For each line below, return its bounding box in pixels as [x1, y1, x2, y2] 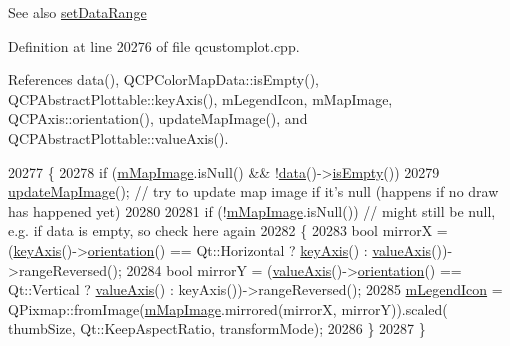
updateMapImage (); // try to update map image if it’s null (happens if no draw [8, 181, 499, 202]
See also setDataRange [8, 2, 147, 22]
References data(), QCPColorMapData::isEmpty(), [8, 69, 319, 90]
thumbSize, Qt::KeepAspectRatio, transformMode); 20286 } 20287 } [8, 318, 426, 339]
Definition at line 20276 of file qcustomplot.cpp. [8, 35, 300, 56]
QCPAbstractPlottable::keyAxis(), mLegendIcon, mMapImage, [8, 88, 393, 109]
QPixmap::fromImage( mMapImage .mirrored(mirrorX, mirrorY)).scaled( [8, 298, 448, 319]
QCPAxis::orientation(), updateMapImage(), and [8, 108, 308, 129]
